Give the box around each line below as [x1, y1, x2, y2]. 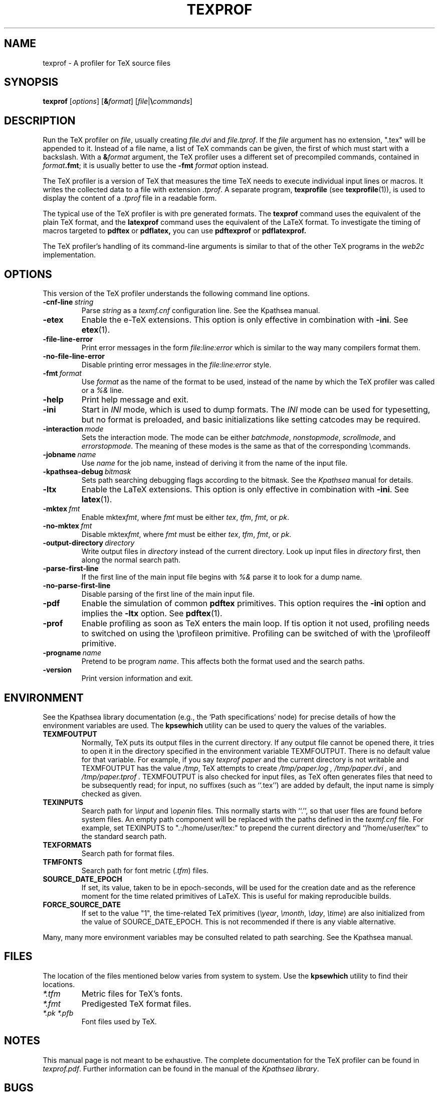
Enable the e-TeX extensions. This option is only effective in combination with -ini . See [81, 315, 408, 325]
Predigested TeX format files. [81, 998, 191, 1009]
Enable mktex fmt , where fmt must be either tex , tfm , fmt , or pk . [81, 513, 289, 522]
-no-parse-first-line [43, 581, 111, 590]
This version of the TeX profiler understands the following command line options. [43, 289, 310, 298]
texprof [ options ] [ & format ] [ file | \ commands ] [43, 97, 192, 106]
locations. [43, 980, 75, 989]
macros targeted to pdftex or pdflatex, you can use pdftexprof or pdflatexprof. [43, 226, 307, 235]
